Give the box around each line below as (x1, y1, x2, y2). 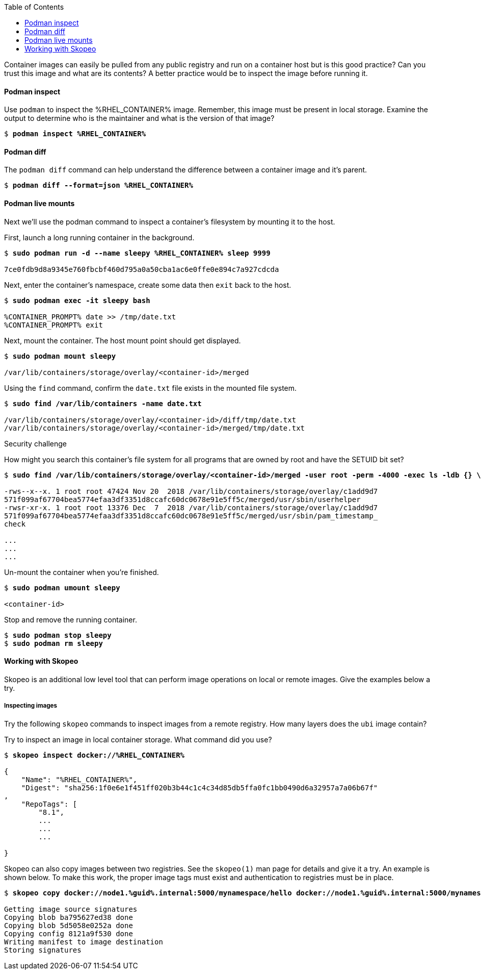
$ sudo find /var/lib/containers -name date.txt (4, 399, 202, 408)
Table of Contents (4, 3, 64, 11)
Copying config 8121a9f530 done (4, 929, 133, 938)
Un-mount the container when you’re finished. (4, 567, 159, 577)
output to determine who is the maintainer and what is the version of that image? (4, 114, 275, 123)
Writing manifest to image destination (4, 937, 163, 946)
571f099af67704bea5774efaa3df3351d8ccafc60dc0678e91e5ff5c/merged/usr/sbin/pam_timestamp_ (4, 511, 378, 520)
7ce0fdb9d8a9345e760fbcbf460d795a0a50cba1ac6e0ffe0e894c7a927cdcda (4, 265, 279, 273)
